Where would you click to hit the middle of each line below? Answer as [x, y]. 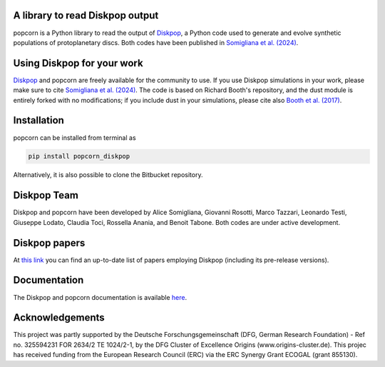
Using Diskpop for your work [78, 63]
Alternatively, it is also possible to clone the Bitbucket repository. [108, 175]
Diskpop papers [49, 243]
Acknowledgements [59, 318]
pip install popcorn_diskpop [79, 156]
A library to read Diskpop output [86, 15]
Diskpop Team [46, 195]
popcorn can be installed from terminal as [75, 137]
